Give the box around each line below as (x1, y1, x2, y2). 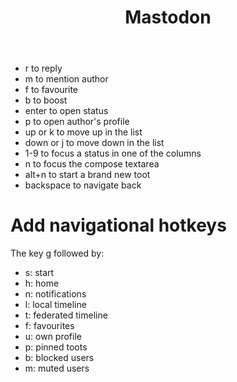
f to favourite (24, 84, 78, 96)
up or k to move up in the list (24, 126, 143, 138)
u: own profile (24, 331, 82, 343)
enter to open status (24, 105, 109, 117)
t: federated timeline (24, 309, 108, 321)
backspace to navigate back (24, 179, 142, 191)
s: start (24, 267, 55, 279)
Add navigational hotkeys (10, 214, 227, 237)
